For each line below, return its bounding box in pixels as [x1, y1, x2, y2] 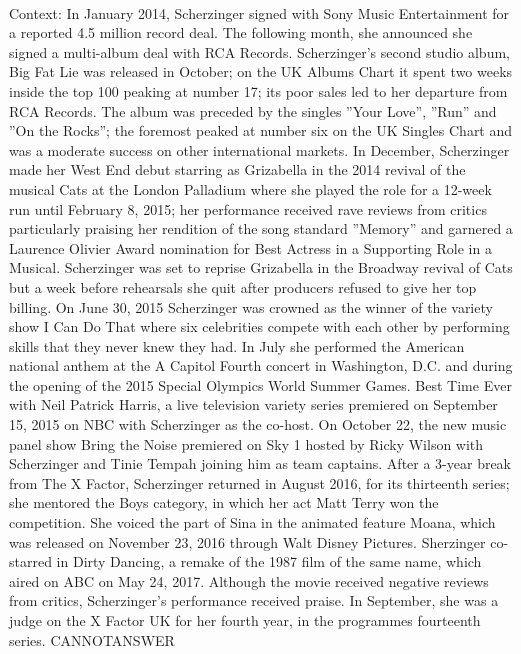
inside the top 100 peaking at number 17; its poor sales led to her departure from [9, 80, 508, 101]
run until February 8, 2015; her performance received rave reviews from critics [9, 198, 487, 219]
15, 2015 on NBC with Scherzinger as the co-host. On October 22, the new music [9, 414, 507, 435]
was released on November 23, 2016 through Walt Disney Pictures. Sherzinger [9, 531, 486, 552]
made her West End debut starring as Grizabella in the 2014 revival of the [9, 159, 466, 180]
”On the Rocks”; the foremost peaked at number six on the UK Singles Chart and [9, 120, 513, 141]
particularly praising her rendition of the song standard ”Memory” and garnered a [9, 218, 513, 239]
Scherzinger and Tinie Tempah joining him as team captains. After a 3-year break [9, 453, 512, 474]
